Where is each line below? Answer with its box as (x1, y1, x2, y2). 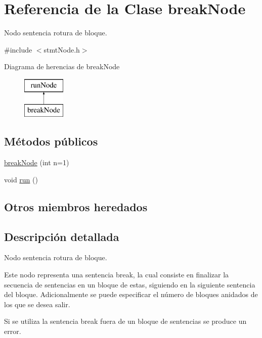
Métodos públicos (4, 133, 98, 149)
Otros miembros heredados (4, 199, 148, 214)
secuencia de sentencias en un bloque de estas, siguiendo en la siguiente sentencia (4, 279, 255, 289)
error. (4, 326, 21, 336)
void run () (4, 174, 38, 184)
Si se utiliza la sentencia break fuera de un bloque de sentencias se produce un (4, 316, 247, 326)
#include (4, 44, 32, 55)
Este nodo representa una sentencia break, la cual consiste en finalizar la (4, 269, 229, 280)
